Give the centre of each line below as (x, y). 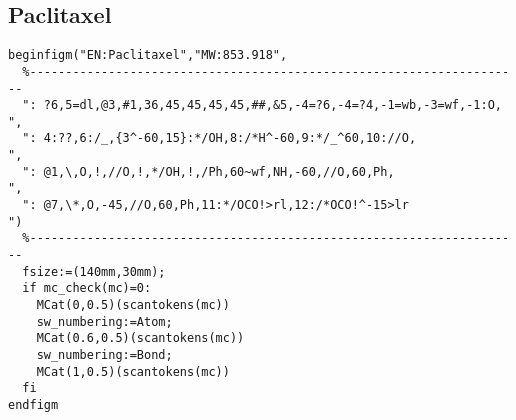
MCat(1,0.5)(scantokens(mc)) (133, 371)
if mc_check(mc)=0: (87, 288)
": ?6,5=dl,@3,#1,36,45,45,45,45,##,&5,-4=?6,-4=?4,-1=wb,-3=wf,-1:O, (262, 105)
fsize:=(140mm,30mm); (94, 271)
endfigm (33, 404)
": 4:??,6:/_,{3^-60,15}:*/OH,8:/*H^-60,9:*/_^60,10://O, (219, 138)
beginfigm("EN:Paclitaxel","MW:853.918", (148, 55)
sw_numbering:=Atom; (104, 321)
